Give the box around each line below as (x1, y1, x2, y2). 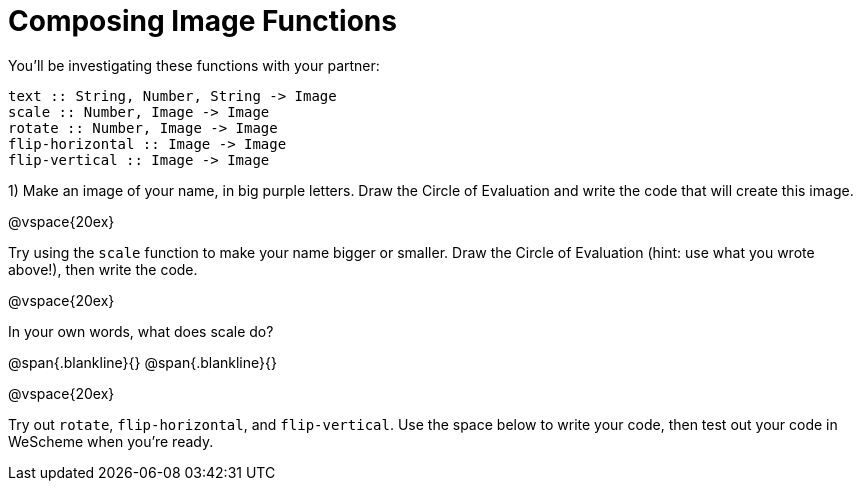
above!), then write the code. (8, 260, 198, 278)
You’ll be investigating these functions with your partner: (8, 56, 380, 74)
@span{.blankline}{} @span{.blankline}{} (8, 353, 277, 371)
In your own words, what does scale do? (8, 322, 274, 340)
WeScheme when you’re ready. (8, 432, 214, 450)
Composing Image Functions (8, 4, 397, 38)
